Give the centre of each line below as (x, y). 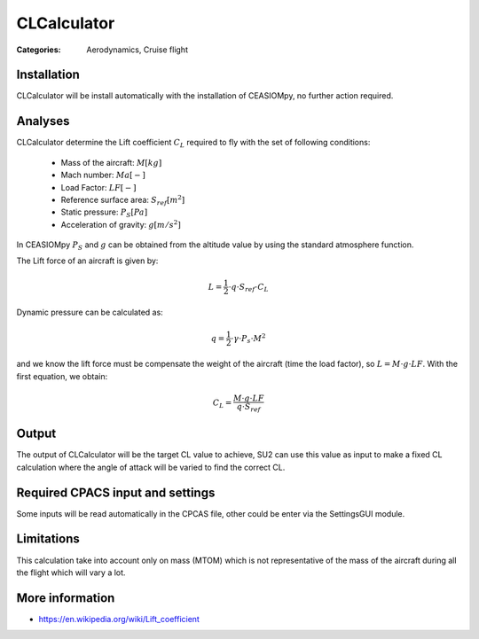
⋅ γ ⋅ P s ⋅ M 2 (248, 338)
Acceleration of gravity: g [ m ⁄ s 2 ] (121, 224)
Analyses (43, 121)
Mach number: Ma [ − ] (103, 175)
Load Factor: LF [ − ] (98, 187)
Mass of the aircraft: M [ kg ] (111, 162)
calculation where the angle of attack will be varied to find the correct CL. (151, 467)
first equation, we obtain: (62, 376)
